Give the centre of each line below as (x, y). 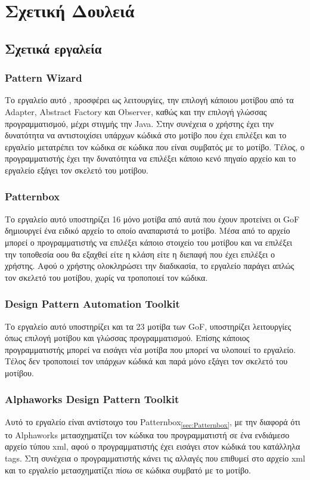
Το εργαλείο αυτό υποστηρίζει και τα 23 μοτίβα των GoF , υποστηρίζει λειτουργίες (148, 326)
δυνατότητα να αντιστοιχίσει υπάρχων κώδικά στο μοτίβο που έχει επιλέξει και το (146, 135)
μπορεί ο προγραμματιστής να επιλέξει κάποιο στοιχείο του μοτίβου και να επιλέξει (149, 242)
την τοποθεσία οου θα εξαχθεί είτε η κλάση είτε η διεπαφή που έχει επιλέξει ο (140, 254)
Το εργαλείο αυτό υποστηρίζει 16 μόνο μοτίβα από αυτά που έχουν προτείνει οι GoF (152, 219)
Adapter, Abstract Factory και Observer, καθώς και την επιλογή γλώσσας (136, 111)
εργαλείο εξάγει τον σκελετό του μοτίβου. (77, 170)
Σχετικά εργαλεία (53, 48)
